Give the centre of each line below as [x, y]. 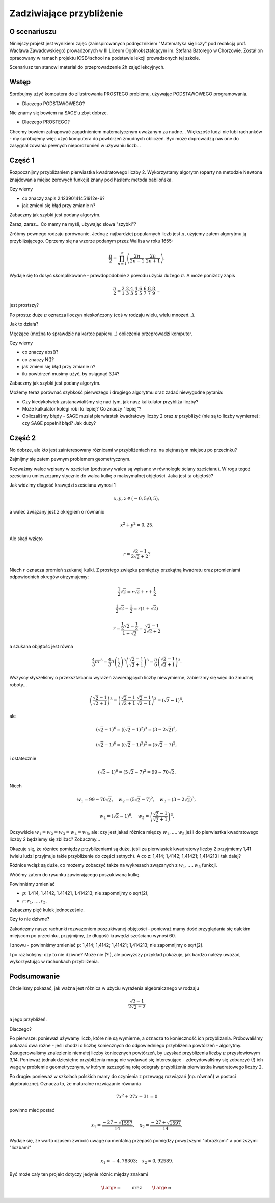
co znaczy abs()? [40, 352]
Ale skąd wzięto [26, 539]
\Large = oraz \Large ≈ [136, 1187]
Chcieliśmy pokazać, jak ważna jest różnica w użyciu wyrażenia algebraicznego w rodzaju [104, 988]
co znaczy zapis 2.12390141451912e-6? [63, 198]
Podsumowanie [35, 976]
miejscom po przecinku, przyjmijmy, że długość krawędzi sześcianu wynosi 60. [93, 936]
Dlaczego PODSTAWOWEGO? [53, 103]
